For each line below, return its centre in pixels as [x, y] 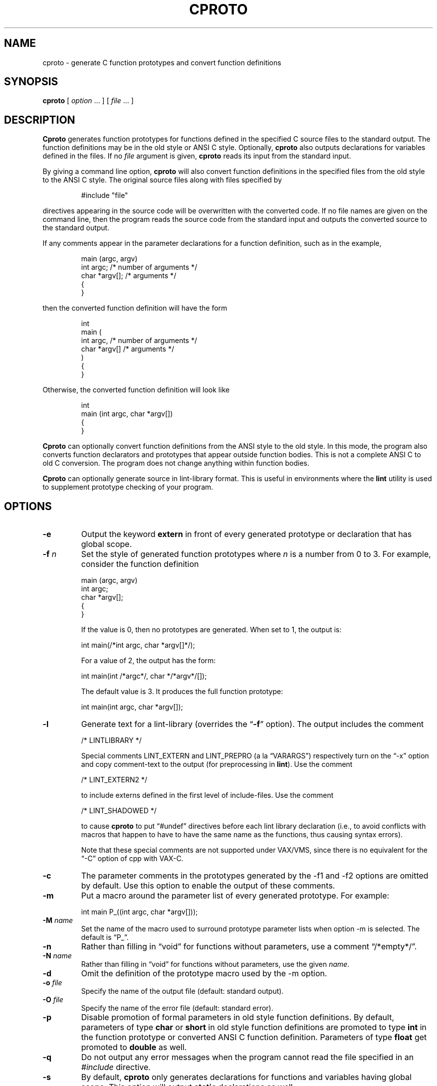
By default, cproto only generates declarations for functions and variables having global [246, 1077]
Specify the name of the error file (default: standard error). [177, 1008]
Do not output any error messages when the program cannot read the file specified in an [247, 1057]
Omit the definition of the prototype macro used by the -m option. [204, 974]
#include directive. [116, 1067]
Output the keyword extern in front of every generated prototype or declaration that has [246, 534]
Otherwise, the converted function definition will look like [136, 390]
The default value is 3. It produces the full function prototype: [182, 692]
